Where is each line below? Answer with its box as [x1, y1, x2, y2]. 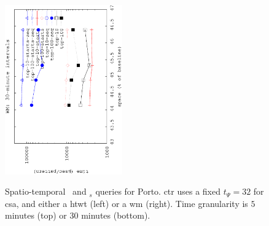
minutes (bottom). [81, 209, 150, 222]
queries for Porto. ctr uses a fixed [95, 185, 221, 198]
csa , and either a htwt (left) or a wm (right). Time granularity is [5, 197, 248, 209]
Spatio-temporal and [5, 185, 87, 198]
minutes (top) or [5, 209, 67, 222]
